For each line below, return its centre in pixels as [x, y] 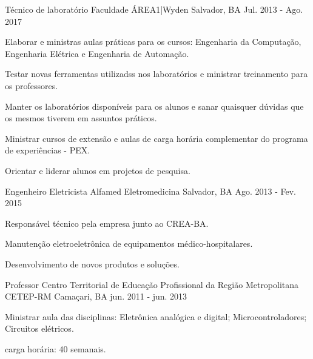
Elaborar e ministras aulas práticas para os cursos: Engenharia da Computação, [153, 42]
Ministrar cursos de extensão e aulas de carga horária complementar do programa [156, 138]
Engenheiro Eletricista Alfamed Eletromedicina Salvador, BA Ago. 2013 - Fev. [151, 191]
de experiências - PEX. [48, 150]
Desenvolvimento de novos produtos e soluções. [92, 263]
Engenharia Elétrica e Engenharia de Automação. [97, 53]
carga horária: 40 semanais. [56, 348]
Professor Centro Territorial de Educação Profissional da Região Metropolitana [152, 284]
